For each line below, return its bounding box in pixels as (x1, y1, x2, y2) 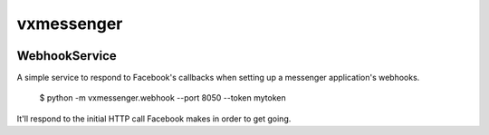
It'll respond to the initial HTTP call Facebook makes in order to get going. (16, 113, 292, 124)
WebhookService (16, 48, 117, 63)
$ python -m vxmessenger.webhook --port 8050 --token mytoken (39, 92, 286, 103)
